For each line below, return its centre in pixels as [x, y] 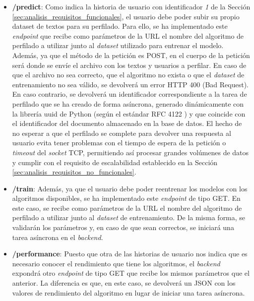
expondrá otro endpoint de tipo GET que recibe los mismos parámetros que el [131, 273]
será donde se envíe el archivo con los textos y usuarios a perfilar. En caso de [129, 65]
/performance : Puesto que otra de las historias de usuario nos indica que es [130, 254]
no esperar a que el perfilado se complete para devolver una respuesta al [122, 133]
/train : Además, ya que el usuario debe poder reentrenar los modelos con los [130, 188]
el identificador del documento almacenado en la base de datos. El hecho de [127, 123]
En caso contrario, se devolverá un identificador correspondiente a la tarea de [129, 94]
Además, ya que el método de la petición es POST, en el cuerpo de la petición [131, 55]
